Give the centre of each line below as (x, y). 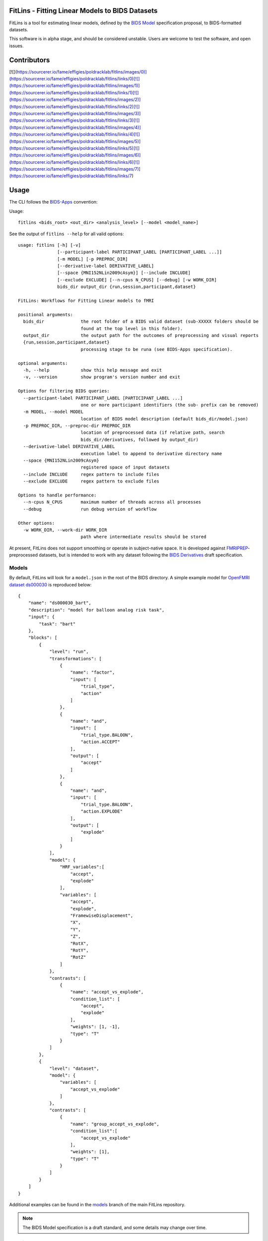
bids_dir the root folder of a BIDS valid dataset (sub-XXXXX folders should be (141, 322)
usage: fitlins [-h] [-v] (50, 245)
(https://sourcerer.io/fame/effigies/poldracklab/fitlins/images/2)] (75, 100)
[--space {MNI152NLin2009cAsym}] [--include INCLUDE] (124, 273)
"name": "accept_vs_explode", (107, 992)
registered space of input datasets (125, 467)
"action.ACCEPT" (100, 742)
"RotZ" (78, 957)
